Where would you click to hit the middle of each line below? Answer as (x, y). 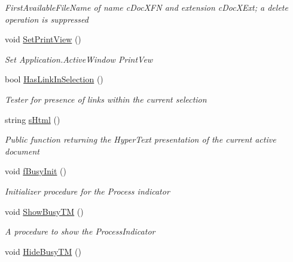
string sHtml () (33, 119)
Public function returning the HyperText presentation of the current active (141, 139)
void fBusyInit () (36, 171)
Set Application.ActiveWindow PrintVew (79, 59)
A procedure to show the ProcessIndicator (80, 231)
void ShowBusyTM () (44, 211)
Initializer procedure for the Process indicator (87, 191)
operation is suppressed (47, 19)
